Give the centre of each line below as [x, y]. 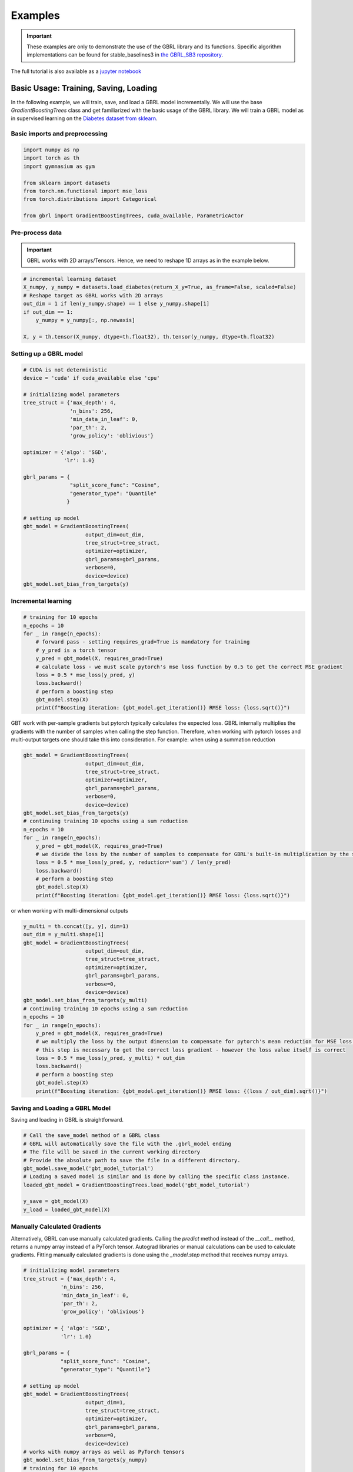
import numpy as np [51, 150]
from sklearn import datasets [67, 183]
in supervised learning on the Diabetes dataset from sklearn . [84, 118]
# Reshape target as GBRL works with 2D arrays [93, 295]
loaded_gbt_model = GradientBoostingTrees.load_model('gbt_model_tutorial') [136, 1185]
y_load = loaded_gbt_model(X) [67, 1209]
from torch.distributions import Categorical [90, 199]
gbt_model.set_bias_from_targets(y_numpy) [85, 1460]
